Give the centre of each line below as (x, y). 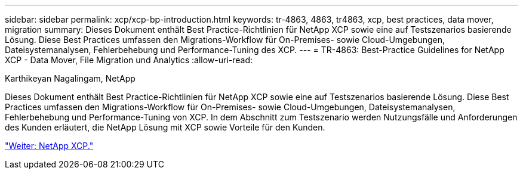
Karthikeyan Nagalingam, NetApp (70, 78)
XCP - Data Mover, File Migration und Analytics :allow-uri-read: (129, 60)
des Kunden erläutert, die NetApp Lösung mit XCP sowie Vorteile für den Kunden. (165, 127)
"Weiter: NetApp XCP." (49, 146)
